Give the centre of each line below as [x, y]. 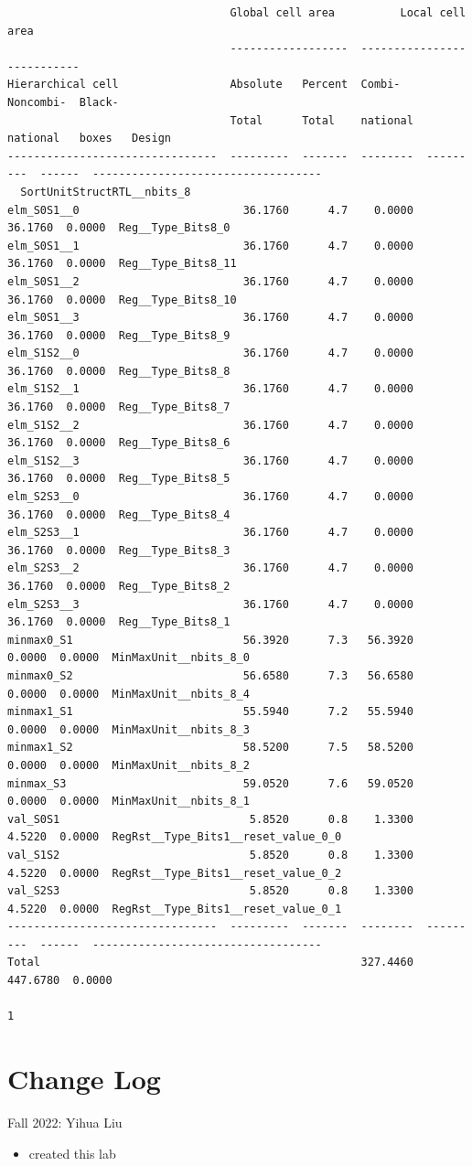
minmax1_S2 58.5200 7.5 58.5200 [210, 748]
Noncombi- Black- [63, 102]
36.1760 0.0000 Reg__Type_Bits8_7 [119, 407]
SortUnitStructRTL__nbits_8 [106, 192]
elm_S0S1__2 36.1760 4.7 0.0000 [210, 281]
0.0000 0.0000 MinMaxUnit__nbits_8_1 [129, 802]
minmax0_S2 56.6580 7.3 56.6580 [210, 675]
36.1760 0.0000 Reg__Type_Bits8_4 [119, 514]
